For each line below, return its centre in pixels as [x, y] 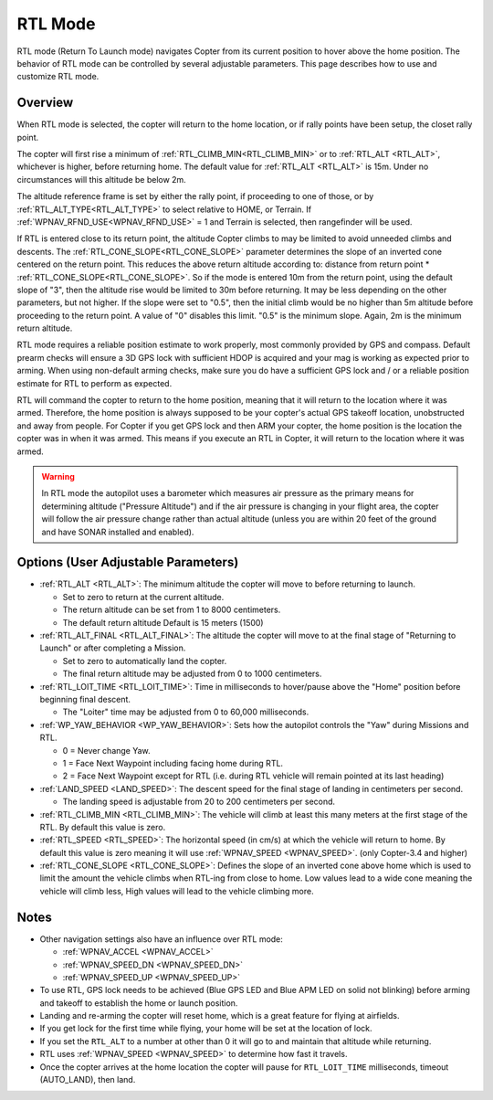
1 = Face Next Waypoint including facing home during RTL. [173, 763]
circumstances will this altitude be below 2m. [101, 179]
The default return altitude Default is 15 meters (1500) [163, 622]
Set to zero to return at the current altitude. [143, 597]
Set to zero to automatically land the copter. [145, 661]
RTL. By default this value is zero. [103, 827]
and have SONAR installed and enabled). [118, 532]
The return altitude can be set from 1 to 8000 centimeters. [172, 610]
